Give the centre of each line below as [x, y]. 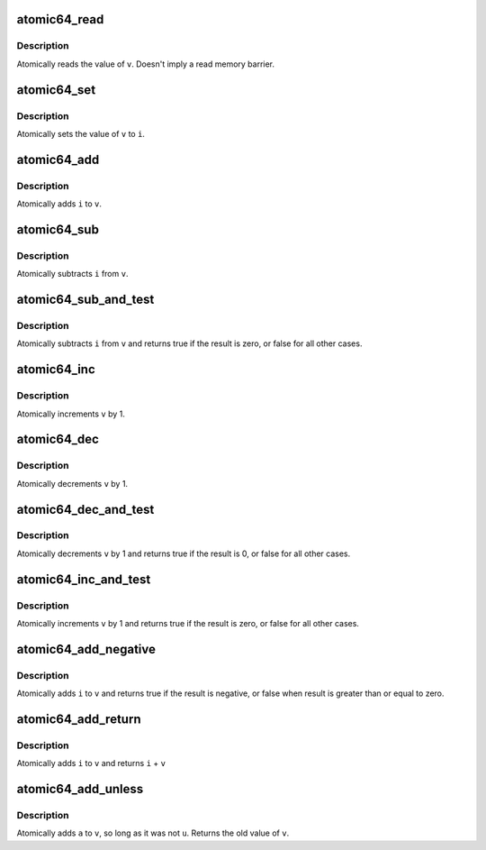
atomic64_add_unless [80, 789]
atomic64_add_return [79, 719]
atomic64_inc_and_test [84, 579]
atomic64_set [56, 90]
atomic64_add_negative [86, 649]
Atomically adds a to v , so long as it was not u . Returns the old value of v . [153, 833]
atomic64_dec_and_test [85, 509]
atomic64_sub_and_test [85, 300]
